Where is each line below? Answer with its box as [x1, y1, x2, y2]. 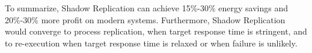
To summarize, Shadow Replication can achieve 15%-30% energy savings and [5, 2, 289, 14]
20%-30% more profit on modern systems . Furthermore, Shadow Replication [5, 13, 286, 26]
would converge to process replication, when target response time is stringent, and [5, 25, 307, 38]
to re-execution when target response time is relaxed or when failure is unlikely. [5, 36, 298, 49]
